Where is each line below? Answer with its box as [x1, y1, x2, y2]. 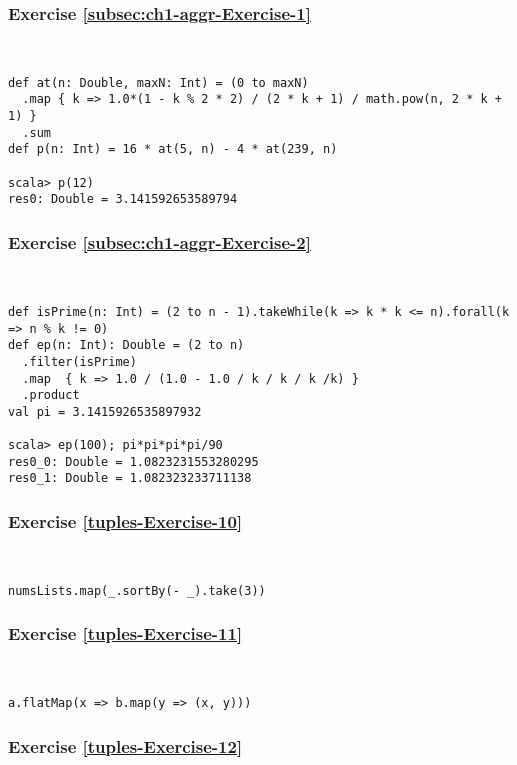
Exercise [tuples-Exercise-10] [8, 509, 243, 534]
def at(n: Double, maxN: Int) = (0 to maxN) [8, 75, 309, 90]
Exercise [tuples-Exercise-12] [8, 733, 243, 758]
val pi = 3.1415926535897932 [8, 404, 202, 419]
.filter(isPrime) [22, 354, 137, 369]
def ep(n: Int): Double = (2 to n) [8, 338, 245, 353]
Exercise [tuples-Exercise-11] [8, 621, 243, 646]
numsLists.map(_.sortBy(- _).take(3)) [8, 583, 266, 598]
